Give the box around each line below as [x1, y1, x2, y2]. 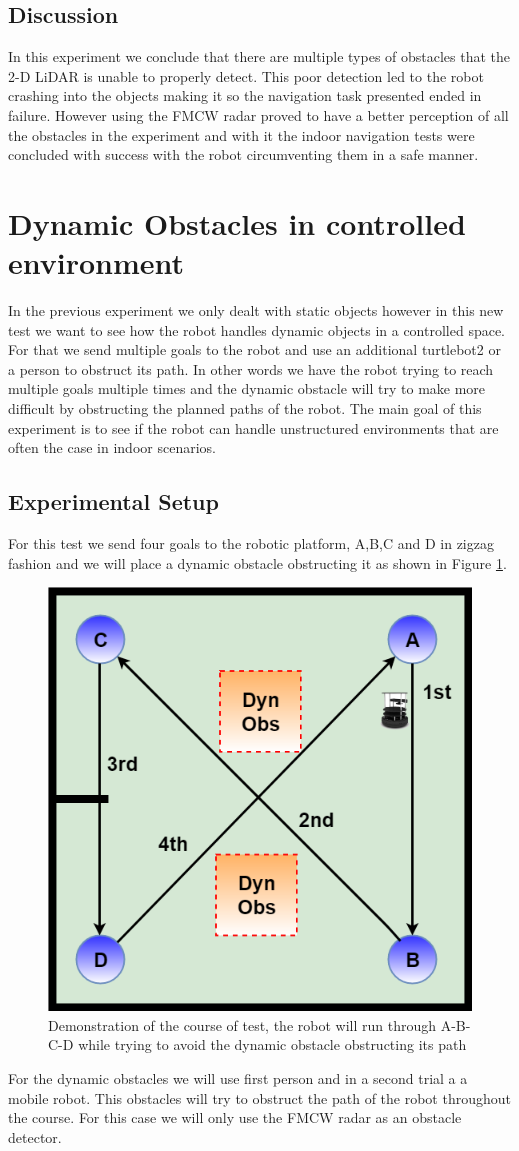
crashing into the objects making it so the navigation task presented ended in [8, 85, 482, 106]
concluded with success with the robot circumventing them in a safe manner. [8, 144, 479, 165]
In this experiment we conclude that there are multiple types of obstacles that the [8, 46, 511, 67]
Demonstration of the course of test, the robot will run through [48, 1014, 436, 1035]
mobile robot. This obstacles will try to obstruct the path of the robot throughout [8, 1087, 511, 1108]
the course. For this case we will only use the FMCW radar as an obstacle [8, 1107, 462, 1128]
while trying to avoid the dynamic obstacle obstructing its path [78, 1034, 467, 1055]
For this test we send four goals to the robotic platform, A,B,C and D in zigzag [8, 533, 494, 554]
